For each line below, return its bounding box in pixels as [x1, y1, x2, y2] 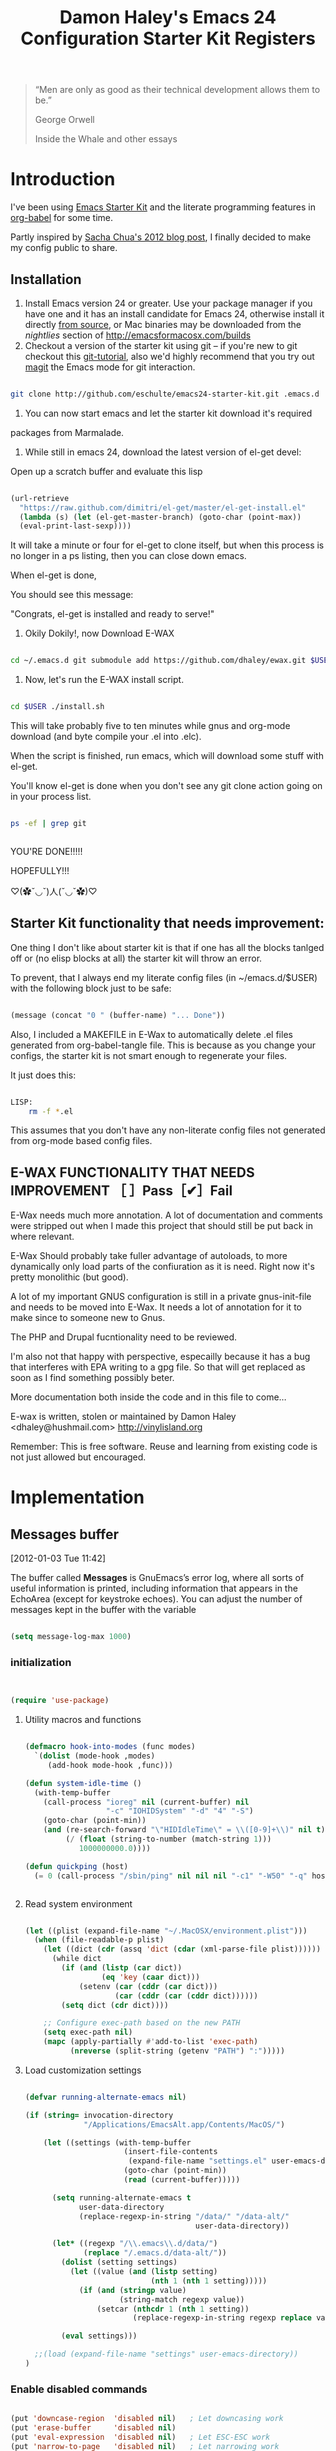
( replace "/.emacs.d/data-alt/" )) [83, 2248, 227, 2258]
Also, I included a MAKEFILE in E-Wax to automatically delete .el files [10, 1028, 293, 1040]
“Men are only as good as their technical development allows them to [34, 84, 321, 96]
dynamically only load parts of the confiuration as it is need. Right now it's [10, 1261, 315, 1273]
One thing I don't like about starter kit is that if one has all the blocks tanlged [10, 941, 325, 953]
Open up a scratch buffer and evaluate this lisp [10, 465, 203, 477]
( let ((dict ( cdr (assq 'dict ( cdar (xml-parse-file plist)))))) [43, 1944, 322, 1955]
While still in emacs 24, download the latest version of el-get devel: [24, 446, 302, 458]
